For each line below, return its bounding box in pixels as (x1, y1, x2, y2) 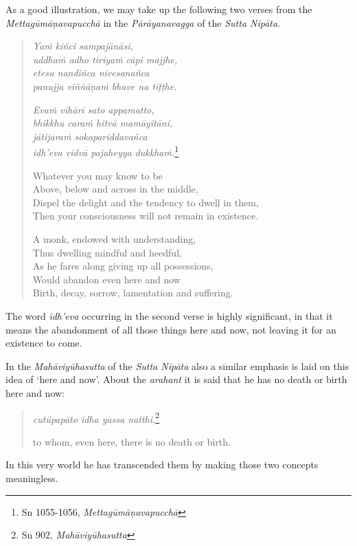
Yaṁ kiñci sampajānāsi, (32, 39, 133, 53)
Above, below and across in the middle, (32, 182, 198, 196)
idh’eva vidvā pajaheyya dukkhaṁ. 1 (32, 143, 179, 159)
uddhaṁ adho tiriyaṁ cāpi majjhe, (32, 52, 178, 66)
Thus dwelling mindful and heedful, (32, 245, 182, 259)
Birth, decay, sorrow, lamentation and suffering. (32, 285, 233, 300)
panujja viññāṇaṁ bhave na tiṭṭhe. (32, 78, 177, 93)
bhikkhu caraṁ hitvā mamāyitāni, (32, 116, 173, 130)
